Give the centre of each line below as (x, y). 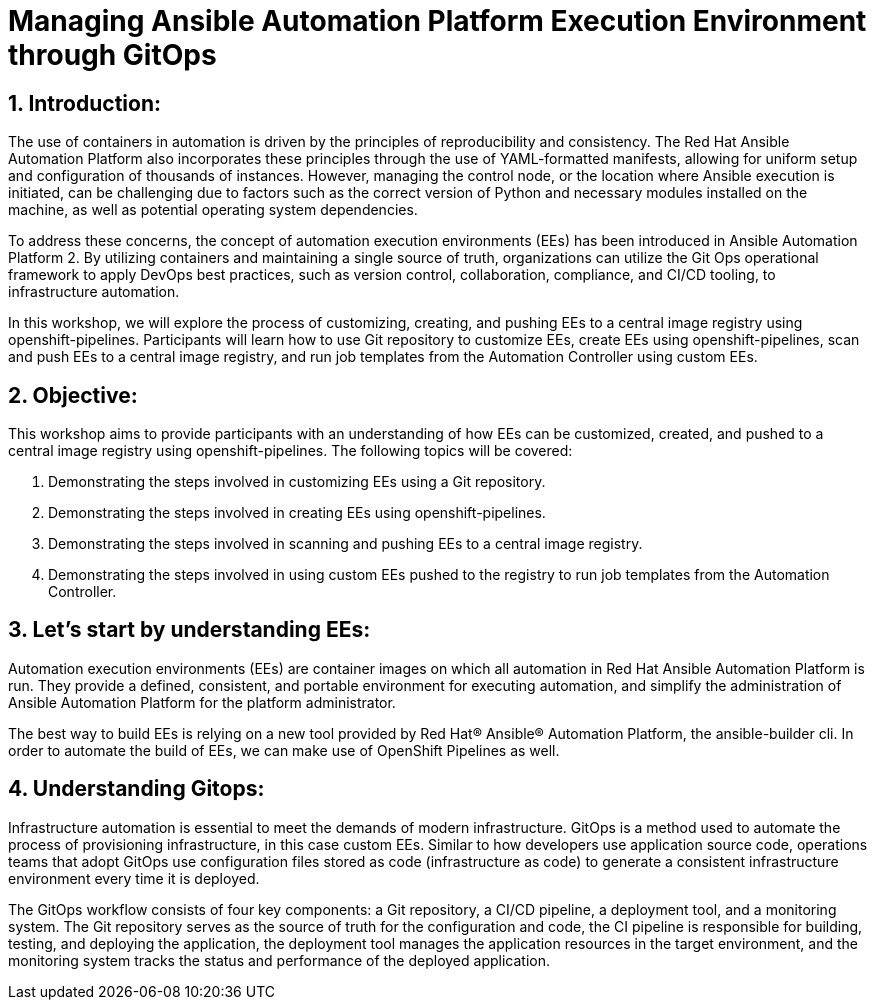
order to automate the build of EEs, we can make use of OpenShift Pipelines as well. (284, 750)
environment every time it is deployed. (134, 878)
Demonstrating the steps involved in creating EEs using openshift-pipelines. (297, 513)
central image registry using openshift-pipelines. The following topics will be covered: (290, 451)
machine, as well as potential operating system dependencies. (213, 210)
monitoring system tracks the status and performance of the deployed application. (279, 960)
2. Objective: (73, 395)
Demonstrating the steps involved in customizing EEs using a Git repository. (297, 482)
